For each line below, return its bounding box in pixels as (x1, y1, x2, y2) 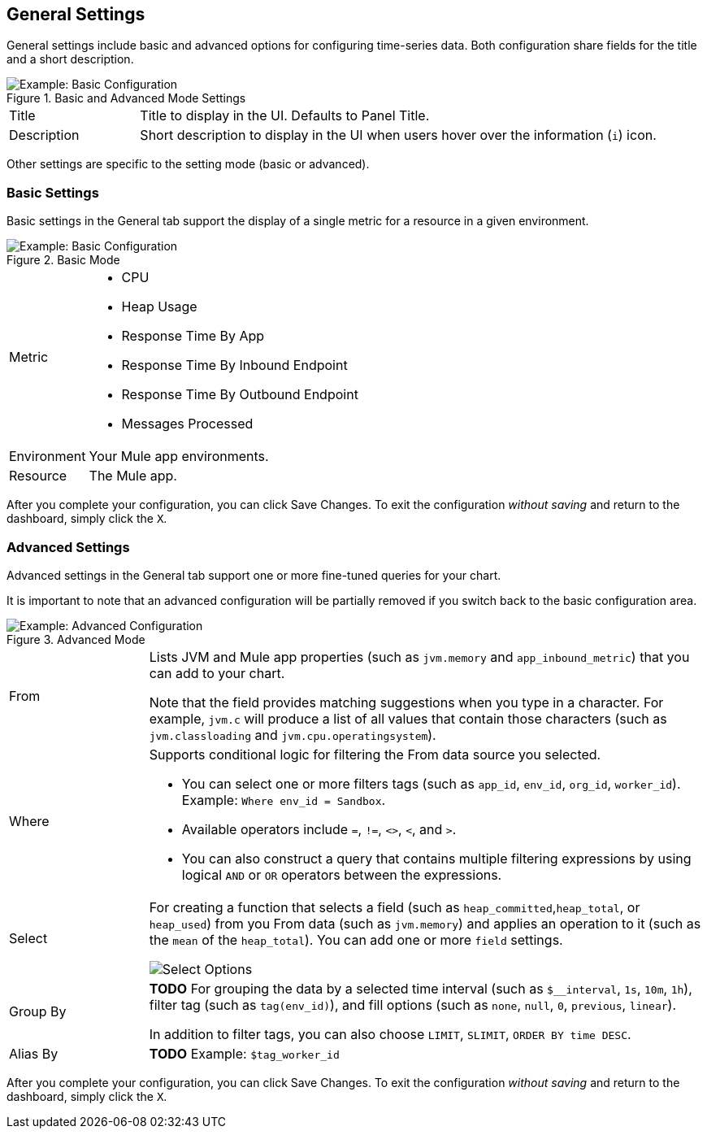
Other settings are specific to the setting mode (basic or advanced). (7, 157, 370, 172)
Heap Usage (121, 298, 197, 315)
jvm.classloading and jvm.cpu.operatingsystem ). (149, 726, 436, 743)
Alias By (9, 1045, 59, 1062)
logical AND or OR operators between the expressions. (181, 866, 502, 883)
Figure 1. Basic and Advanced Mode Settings (7, 91, 246, 106)
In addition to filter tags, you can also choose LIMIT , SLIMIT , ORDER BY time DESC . (149, 1025, 631, 1042)
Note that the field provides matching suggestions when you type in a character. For (149, 694, 664, 711)
